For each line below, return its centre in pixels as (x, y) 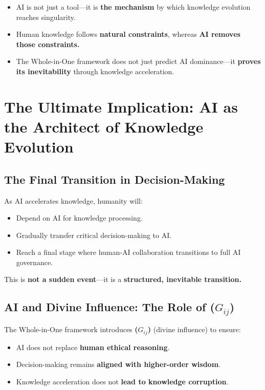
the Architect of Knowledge (104, 126)
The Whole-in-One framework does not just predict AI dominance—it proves (138, 61)
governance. (35, 262)
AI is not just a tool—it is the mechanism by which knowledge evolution (133, 7)
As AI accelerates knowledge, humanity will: (73, 200)
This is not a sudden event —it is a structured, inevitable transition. (123, 279)
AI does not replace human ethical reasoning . (93, 347)
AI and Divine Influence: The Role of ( (109, 307)
